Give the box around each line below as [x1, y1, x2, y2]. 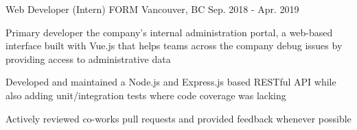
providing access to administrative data [5, 51, 171, 66]
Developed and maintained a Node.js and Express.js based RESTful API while [5, 75, 336, 89]
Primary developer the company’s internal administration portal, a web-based [5, 25, 333, 39]
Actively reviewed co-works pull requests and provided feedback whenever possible [5, 111, 352, 125]
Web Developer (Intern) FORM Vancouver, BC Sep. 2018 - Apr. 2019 [5, 2, 299, 16]
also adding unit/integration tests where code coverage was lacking [5, 88, 286, 102]
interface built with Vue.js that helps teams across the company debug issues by [5, 38, 343, 53]
